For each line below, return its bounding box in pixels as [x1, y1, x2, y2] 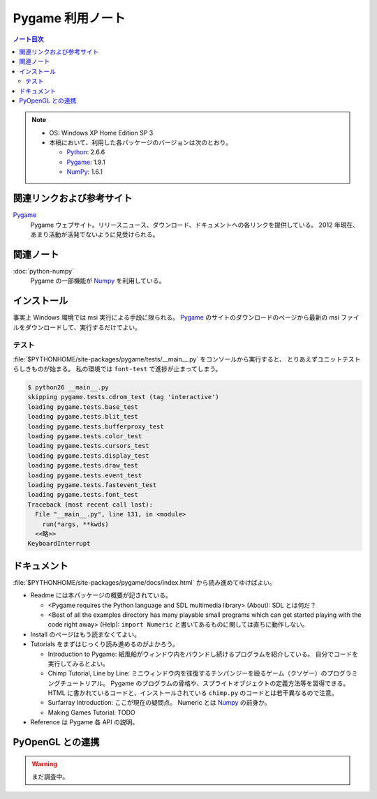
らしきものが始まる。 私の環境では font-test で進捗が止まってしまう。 [13, 365, 222, 373]
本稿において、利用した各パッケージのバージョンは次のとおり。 [49, 138, 232, 147]
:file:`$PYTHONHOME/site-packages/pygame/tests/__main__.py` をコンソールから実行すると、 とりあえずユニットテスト [13, 354, 361, 363]
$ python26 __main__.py [27, 384, 110, 391]
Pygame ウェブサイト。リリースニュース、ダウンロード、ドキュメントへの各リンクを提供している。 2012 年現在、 [30, 221, 360, 229]
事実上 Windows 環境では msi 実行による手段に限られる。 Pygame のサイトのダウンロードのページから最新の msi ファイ [13, 313, 360, 322]
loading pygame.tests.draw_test [27, 461, 139, 470]
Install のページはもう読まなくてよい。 [30, 630, 141, 639]
